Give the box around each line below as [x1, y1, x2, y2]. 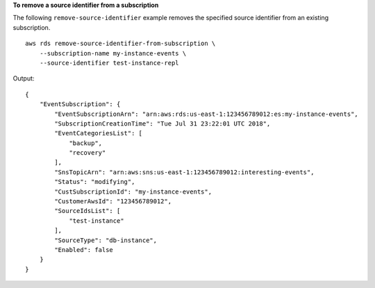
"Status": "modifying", [54, 178, 135, 186]
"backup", [69, 139, 103, 147]
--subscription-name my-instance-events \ [39, 49, 187, 57]
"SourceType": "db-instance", [54, 236, 158, 244]
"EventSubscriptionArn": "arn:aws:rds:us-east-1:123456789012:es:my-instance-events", [54, 110, 359, 118]
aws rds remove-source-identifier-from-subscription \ [25, 40, 216, 48]
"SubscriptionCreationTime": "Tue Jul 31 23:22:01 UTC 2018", [54, 119, 271, 128]
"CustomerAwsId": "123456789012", [54, 198, 172, 205]
